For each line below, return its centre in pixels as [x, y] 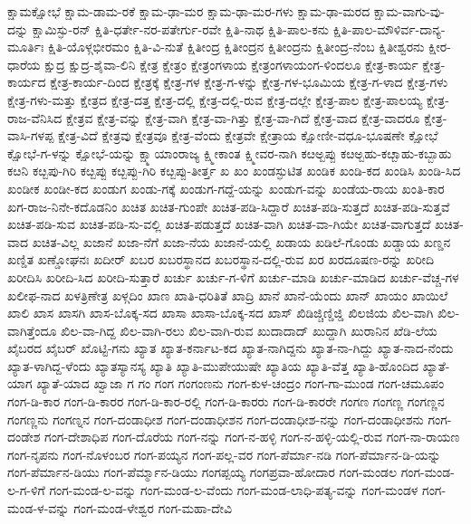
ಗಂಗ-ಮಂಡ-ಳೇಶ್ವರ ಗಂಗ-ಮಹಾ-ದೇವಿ [153, 507]
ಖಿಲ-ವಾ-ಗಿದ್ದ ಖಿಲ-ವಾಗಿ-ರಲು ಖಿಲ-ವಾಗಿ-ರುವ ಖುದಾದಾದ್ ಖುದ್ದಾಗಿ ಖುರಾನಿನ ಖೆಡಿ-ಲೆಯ [249, 330]
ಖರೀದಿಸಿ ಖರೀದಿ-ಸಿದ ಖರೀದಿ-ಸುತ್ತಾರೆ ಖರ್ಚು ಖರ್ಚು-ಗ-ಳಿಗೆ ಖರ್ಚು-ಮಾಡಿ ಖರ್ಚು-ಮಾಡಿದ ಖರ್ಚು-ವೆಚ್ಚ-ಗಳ [233, 276]
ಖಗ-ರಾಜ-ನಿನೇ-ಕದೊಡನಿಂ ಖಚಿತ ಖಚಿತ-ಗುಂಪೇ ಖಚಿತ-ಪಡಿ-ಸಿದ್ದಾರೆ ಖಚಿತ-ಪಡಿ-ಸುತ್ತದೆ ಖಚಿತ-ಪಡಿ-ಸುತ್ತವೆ [229, 206]
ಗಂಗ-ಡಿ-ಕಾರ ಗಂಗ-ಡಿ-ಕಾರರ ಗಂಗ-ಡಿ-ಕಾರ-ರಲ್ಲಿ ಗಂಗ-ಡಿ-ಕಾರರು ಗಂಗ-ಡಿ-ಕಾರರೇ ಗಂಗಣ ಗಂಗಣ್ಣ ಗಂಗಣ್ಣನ [226, 401]
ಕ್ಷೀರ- [439, 47]
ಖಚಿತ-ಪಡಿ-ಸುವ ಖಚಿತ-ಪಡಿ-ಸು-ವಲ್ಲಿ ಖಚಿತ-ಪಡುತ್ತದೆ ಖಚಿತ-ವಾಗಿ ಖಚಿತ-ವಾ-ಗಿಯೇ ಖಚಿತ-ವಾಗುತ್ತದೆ [219, 224]
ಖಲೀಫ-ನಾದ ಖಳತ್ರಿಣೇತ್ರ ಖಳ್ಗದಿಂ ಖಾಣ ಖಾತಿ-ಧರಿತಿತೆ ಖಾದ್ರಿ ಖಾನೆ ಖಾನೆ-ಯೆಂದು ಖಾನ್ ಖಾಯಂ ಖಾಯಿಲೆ [228, 295]
